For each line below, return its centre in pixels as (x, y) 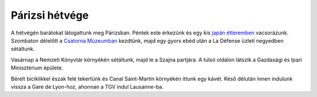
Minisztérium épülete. (37, 68)
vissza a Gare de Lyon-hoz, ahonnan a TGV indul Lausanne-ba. (87, 86)
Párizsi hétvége (50, 15)
